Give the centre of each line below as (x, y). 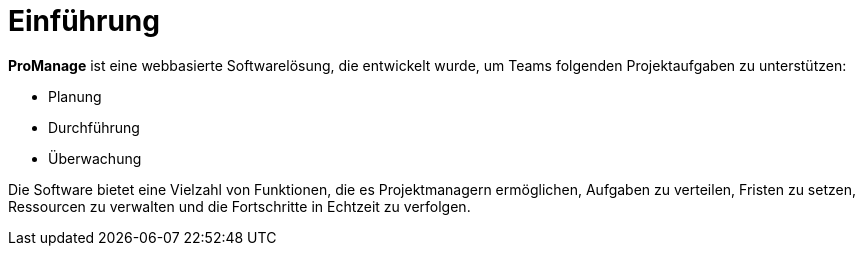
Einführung (84, 21)
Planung (75, 96)
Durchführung (94, 127)
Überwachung (95, 158)
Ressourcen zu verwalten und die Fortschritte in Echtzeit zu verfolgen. (239, 206)
